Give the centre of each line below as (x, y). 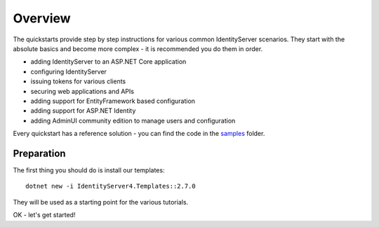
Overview (42, 18)
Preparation (39, 153)
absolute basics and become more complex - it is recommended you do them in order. (138, 48)
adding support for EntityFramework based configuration (113, 101)
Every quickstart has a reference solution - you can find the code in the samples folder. (139, 134)
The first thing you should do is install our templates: (89, 170)
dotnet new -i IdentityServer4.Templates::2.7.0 (111, 186)
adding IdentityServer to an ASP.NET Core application (108, 62)
